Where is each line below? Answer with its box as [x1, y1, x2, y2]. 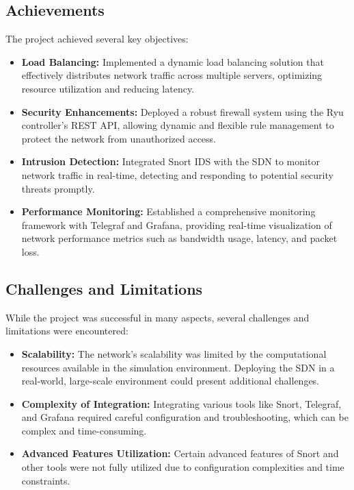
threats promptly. [21, 181, 95, 195]
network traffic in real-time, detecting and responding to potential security [21, 167, 333, 182]
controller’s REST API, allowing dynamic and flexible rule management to [21, 118, 334, 132]
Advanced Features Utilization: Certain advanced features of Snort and [21, 446, 339, 461]
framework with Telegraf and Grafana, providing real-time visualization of [21, 217, 332, 232]
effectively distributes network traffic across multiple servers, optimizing [21, 68, 323, 82]
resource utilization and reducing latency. [21, 81, 195, 95]
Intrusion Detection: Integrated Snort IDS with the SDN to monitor [21, 154, 320, 169]
